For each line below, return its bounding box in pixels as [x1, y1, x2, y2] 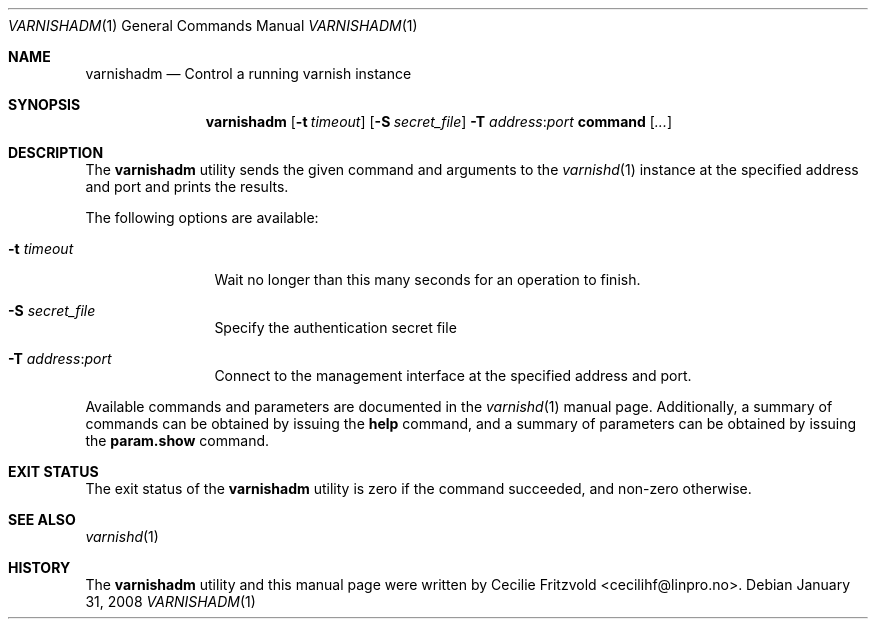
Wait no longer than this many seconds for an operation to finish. [214, 271, 641, 288]
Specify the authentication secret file [214, 319, 457, 336]
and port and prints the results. [85, 178, 289, 195]
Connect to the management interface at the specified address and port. [214, 367, 692, 384]
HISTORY [8, 559, 71, 576]
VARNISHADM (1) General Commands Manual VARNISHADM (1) [8, 17, 418, 34]
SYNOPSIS [8, 96, 81, 113]
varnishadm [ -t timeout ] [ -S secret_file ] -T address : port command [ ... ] [205, 113, 673, 130]
